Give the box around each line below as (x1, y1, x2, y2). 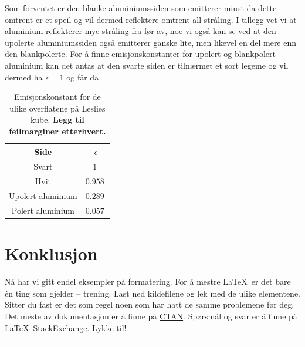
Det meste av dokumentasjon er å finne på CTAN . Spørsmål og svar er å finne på (5, 309, 297, 322)
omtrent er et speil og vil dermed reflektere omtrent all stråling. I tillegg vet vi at (5, 13, 297, 25)
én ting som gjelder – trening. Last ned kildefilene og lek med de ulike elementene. (5, 287, 300, 299)
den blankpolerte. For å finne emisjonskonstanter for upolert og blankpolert (5, 48, 276, 60)
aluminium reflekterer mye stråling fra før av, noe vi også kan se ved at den (5, 25, 276, 37)
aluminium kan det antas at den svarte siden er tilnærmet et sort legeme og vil (5, 59, 289, 71)
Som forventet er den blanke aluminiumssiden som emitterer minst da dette (5, 2, 277, 14)
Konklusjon (5, 241, 98, 265)
